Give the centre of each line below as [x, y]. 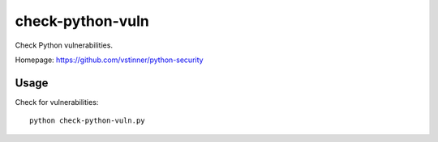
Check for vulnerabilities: [57, 102]
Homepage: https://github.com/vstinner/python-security [109, 60]
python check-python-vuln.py [87, 121]
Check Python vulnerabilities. [64, 45]
